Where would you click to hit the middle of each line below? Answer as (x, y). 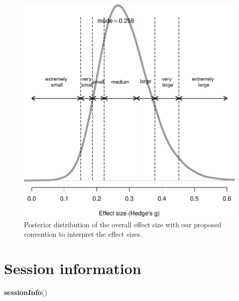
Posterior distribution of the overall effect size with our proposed (123, 224)
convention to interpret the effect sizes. (83, 234)
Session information (73, 268)
